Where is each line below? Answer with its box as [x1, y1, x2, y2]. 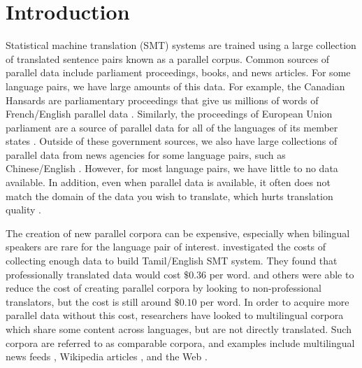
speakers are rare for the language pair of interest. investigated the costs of [6, 239, 326, 254]
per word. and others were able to [209, 267, 354, 281]
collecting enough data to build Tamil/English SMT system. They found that [6, 253, 338, 268]
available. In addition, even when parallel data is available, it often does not [6, 175, 331, 190]
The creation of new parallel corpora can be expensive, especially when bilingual [6, 225, 350, 240]
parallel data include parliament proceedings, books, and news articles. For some [6, 65, 351, 80]
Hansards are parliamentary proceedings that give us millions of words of [6, 92, 319, 107]
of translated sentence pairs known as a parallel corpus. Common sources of [6, 51, 330, 66]
